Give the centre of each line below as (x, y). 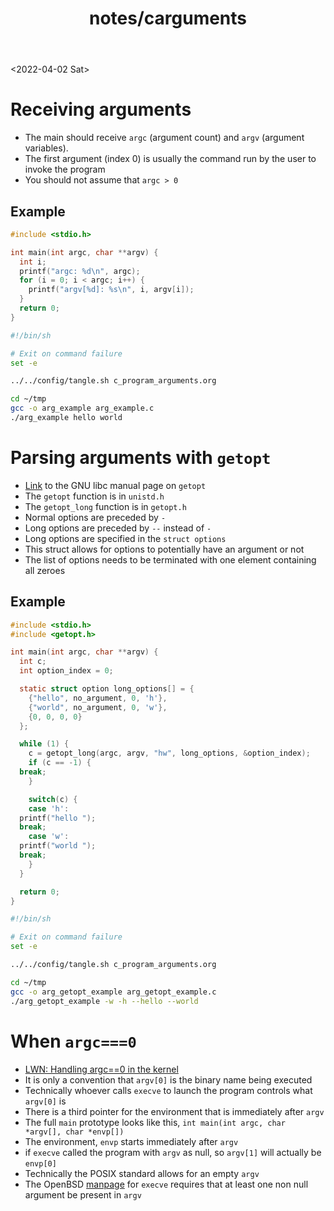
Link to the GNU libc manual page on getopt (115, 485)
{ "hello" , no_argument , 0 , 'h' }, (98, 698)
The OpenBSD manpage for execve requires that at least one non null (166, 1184)
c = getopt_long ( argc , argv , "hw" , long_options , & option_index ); (169, 753)
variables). (46, 148)
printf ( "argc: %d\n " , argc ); (80, 271)
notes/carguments (168, 18)
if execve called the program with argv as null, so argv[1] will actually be (173, 1152)
